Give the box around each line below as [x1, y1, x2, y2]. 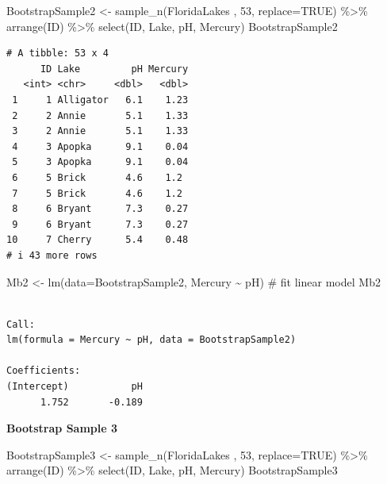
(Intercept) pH [6, 381, 143, 393]
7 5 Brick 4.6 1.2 [12, 187, 182, 199]
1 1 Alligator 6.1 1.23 [12, 94, 189, 106]
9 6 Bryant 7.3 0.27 [12, 218, 189, 230]
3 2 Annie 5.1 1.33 [12, 125, 189, 137]
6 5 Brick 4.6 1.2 [12, 171, 182, 183]
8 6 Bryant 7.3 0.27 [12, 203, 189, 215]
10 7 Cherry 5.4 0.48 [6, 234, 189, 246]
